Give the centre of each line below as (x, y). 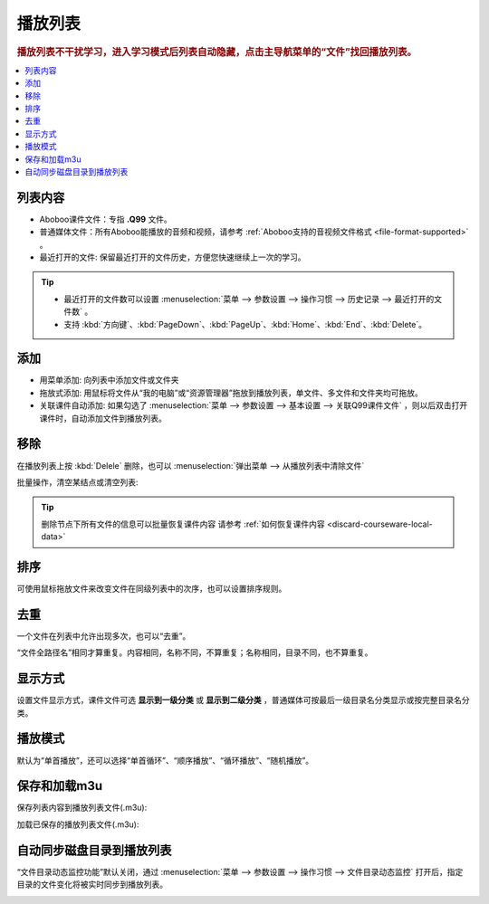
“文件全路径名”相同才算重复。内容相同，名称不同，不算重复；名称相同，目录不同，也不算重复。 (195, 652)
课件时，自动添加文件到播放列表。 (103, 418)
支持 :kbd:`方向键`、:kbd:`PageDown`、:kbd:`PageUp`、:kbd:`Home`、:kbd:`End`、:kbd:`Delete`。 (245, 324)
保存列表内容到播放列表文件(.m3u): (82, 808)
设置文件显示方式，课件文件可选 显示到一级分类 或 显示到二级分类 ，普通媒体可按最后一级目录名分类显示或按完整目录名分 (243, 700)
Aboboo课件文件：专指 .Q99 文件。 (105, 219)
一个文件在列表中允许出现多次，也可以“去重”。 (104, 636)
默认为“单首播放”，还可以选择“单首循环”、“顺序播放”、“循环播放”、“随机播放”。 (165, 760)
